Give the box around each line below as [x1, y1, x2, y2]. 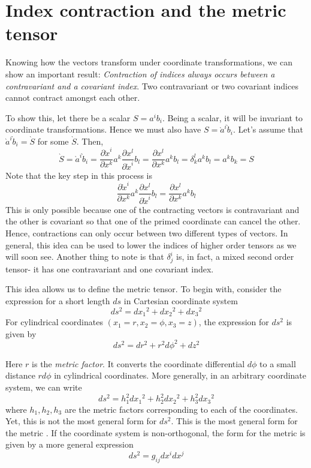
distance [5, 369, 35, 382]
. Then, [76, 134, 104, 147]
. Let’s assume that [233, 123, 304, 136]
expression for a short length [5, 295, 110, 307]
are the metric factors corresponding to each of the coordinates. [64, 403, 298, 415]
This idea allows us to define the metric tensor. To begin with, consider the [5, 283, 282, 295]
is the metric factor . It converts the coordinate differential [32, 357, 245, 370]
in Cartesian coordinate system [123, 295, 238, 307]
